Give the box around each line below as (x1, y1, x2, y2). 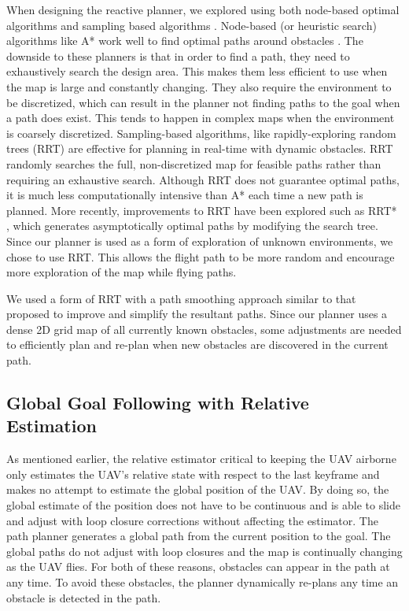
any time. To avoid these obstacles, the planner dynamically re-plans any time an (6, 574, 399, 590)
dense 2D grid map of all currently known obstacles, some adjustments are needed (6, 320, 402, 337)
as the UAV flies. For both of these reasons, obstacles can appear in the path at (6, 558, 390, 575)
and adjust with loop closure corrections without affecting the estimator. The (6, 512, 378, 528)
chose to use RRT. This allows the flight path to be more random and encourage (6, 248, 395, 265)
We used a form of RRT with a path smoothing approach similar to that (6, 290, 356, 306)
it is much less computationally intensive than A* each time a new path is (6, 187, 363, 203)
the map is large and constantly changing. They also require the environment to (6, 78, 392, 94)
